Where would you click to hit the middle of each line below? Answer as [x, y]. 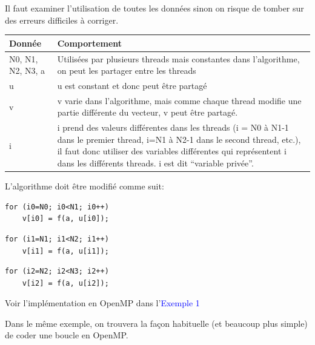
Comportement [90, 43]
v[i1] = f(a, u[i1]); [65, 251]
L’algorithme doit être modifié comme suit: [85, 186]
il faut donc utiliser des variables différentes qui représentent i [172, 151]
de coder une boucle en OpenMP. [67, 335]
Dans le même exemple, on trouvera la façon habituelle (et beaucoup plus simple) [156, 323]
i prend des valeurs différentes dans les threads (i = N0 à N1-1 [173, 127]
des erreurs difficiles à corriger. [62, 20]
